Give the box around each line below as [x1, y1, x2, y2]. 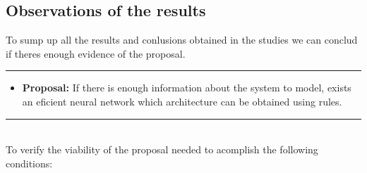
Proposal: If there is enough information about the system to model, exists [22, 80, 351, 95]
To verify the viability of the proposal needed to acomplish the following [6, 142, 318, 157]
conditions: [6, 155, 53, 170]
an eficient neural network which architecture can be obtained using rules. [22, 94, 342, 108]
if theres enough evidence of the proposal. [6, 46, 186, 60]
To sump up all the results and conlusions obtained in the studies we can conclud [6, 32, 358, 47]
